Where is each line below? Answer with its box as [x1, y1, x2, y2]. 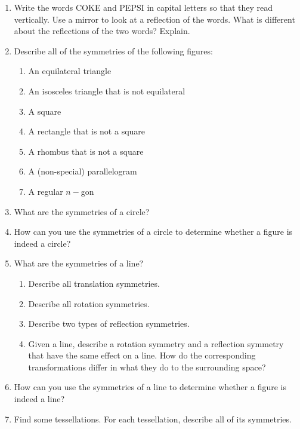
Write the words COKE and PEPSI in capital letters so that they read [14, 1, 273, 13]
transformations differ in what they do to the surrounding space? [28, 360, 266, 373]
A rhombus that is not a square [28, 145, 144, 157]
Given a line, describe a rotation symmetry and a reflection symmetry [28, 337, 284, 350]
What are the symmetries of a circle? [14, 205, 150, 217]
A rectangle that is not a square [28, 125, 146, 137]
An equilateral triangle [28, 65, 112, 77]
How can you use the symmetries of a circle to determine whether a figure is [14, 225, 293, 238]
